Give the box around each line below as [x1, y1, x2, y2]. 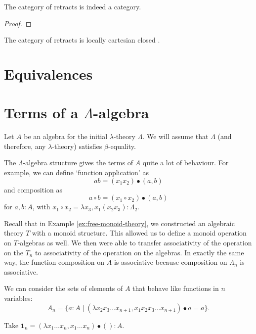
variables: [4, 293, 33, 303]
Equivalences [4, 63, 93, 84]
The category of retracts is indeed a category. [4, 1, 141, 11]
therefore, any [4, 141, 46, 151]
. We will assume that [142, 131, 209, 142]
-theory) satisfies [52, 141, 102, 151]
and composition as [4, 184, 62, 194]
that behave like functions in [132, 283, 219, 293]
